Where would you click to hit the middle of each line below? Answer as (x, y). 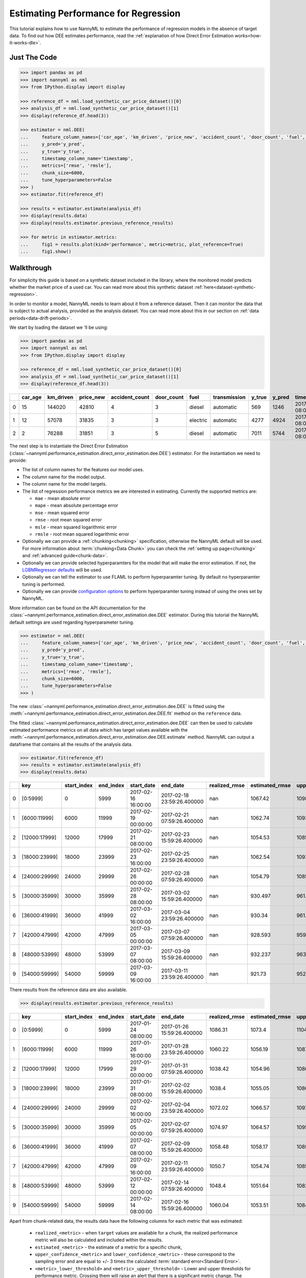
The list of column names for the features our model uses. (83, 470)
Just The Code (33, 58)
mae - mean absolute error (63, 498)
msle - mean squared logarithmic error (76, 527)
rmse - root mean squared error (68, 520)
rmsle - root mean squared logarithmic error (82, 534)
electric (198, 420)
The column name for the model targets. (65, 484)
